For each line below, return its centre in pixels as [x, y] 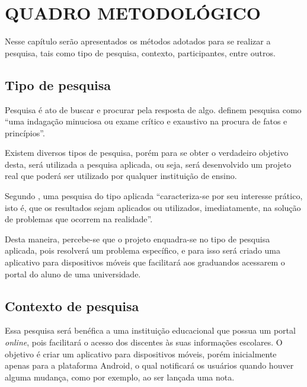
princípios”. [25, 132]
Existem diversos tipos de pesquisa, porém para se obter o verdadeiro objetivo [147, 153]
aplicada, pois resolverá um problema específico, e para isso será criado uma [143, 250]
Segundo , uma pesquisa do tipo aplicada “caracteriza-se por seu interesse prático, [154, 196]
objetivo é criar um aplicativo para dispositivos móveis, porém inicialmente [141, 354]
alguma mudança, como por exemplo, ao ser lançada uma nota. [120, 377]
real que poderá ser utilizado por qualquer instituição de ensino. [121, 176]
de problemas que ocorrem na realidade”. [79, 219]
